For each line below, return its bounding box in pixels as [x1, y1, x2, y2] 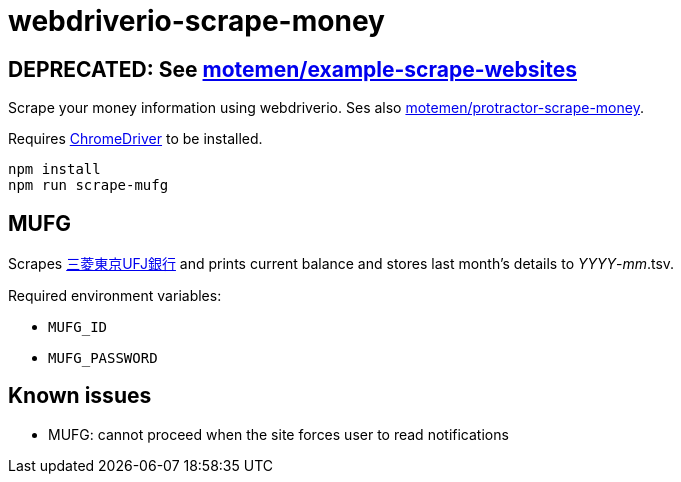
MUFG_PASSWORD [48, 350, 158, 367]
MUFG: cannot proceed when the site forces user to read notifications [48, 425, 509, 443]
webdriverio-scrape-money [8, 4, 385, 38]
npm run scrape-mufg [8, 177, 169, 194]
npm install [8, 161, 101, 178]
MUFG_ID [48, 319, 108, 336]
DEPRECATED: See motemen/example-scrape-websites [8, 56, 577, 82]
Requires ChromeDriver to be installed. [8, 130, 263, 148]
